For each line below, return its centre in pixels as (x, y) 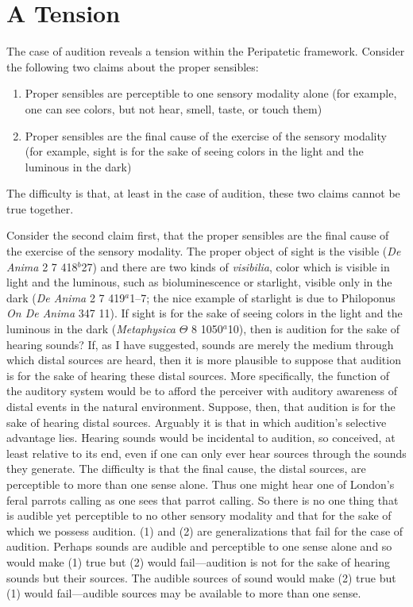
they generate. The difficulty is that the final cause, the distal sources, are (186, 469)
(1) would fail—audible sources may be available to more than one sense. (184, 593)
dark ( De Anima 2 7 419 (66, 297)
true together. (40, 208)
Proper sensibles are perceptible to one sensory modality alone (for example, (211, 93)
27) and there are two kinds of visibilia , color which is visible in (235, 266)
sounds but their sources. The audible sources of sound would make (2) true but (201, 577)
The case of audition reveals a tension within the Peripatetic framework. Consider (206, 51)
